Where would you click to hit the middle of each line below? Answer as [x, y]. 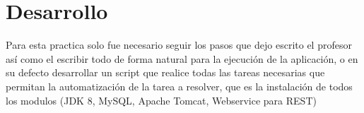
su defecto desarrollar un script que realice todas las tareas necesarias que [165, 72]
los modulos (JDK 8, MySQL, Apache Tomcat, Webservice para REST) [161, 100]
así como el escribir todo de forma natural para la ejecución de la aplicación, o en [182, 58]
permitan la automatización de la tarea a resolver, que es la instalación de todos [179, 86]
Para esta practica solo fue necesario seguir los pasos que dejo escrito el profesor [179, 45]
